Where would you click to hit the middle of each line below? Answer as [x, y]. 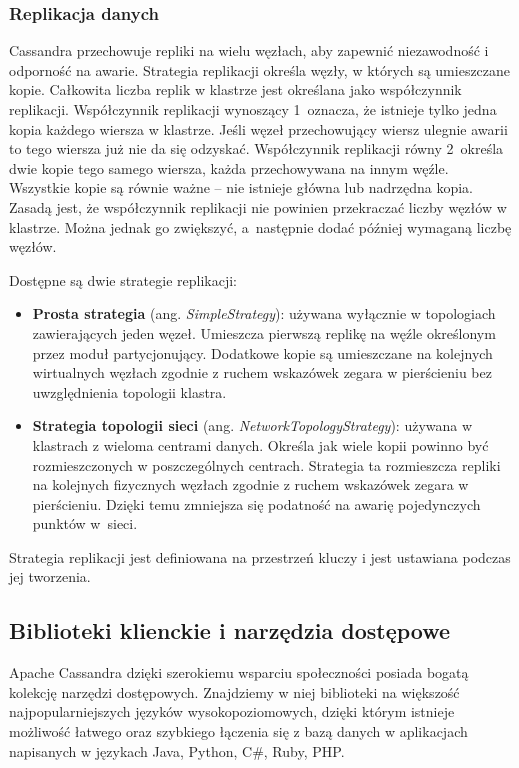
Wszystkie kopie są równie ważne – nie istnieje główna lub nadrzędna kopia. [241, 187]
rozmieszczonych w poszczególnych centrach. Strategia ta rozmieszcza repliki [266, 464]
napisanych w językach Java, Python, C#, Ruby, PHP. [177, 750]
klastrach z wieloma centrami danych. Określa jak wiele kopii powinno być [260, 444]
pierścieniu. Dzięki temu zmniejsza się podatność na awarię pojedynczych [256, 503]
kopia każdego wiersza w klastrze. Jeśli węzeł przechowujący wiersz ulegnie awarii [258, 128]
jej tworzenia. [50, 576]
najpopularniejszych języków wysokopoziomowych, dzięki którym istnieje [232, 711]
